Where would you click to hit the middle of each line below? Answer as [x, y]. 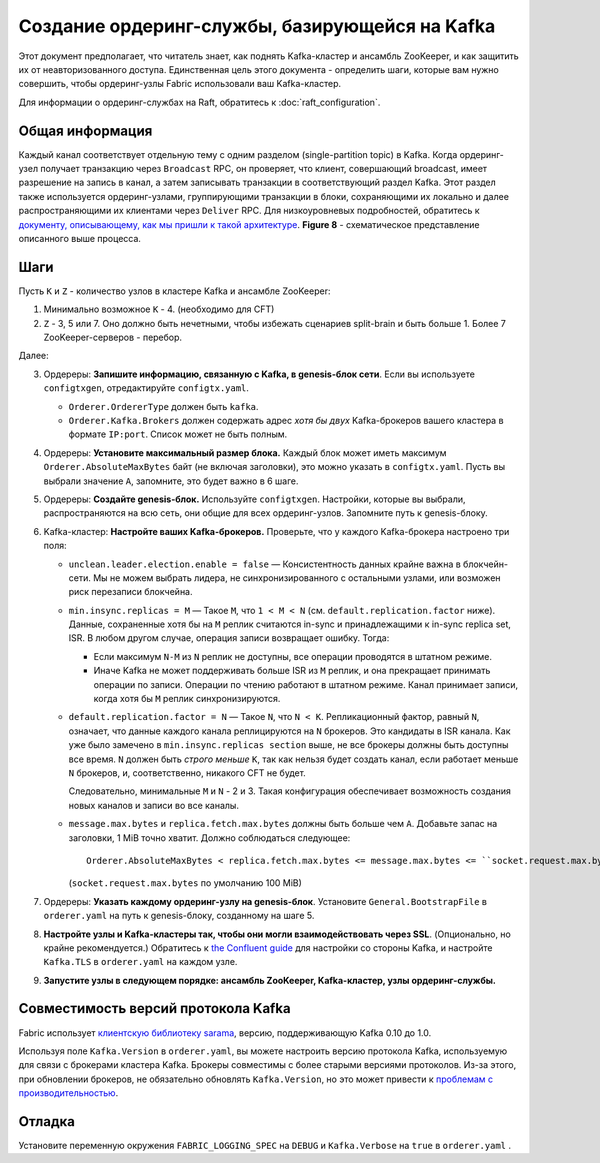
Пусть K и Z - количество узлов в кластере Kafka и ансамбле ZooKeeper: [174, 291]
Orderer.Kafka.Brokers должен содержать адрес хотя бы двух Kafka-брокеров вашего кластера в [286, 420]
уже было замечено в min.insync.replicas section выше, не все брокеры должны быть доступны [288, 745]
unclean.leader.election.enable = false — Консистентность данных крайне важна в [265, 564]
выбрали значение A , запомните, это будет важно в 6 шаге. [171, 481]
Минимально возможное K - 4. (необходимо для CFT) [159, 309]
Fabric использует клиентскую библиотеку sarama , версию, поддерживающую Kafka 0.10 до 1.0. [225, 1032]
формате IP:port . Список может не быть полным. [178, 434]
